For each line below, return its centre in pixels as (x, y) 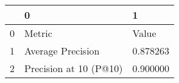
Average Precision (62, 51)
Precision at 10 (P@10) (74, 68)
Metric (38, 33)
